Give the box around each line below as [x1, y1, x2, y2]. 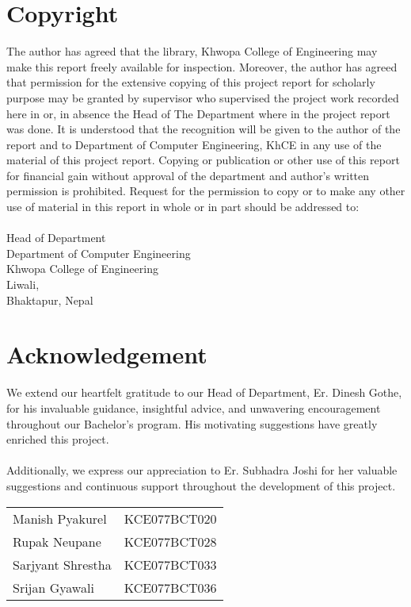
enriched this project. [6, 431, 109, 448]
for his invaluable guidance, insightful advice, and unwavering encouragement [6, 399, 381, 416]
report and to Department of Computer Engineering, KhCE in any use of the [6, 136, 382, 152]
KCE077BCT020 [124, 509, 217, 528]
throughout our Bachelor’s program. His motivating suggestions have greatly [6, 415, 378, 432]
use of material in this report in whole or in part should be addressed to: [6, 198, 360, 215]
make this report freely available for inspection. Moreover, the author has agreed [6, 58, 398, 75]
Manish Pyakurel [13, 509, 107, 528]
